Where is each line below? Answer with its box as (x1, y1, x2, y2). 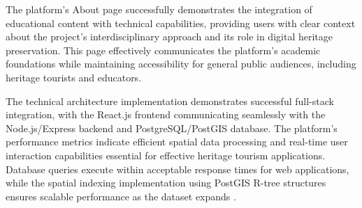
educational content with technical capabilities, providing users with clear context (6, 15, 356, 30)
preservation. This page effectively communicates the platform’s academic (6, 42, 321, 57)
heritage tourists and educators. (6, 70, 142, 84)
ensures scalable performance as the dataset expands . (6, 189, 236, 203)
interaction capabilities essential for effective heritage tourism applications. (6, 147, 326, 162)
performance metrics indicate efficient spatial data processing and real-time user (6, 134, 348, 149)
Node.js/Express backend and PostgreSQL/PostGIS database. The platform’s (6, 120, 338, 135)
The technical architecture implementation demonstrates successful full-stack (6, 93, 334, 108)
